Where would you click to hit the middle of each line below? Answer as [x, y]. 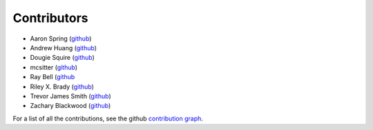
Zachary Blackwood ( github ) [70, 106]
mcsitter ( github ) [54, 67]
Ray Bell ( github [52, 77]
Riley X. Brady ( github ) [62, 87]
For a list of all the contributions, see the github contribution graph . [108, 118]
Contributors [51, 18]
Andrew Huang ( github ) [63, 47]
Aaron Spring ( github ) [61, 39]
